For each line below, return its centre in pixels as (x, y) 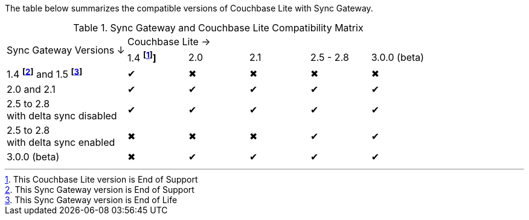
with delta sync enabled (61, 142)
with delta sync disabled (62, 115)
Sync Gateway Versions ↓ (66, 50)
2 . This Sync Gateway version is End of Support (100, 189)
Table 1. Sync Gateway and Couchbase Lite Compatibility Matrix (218, 28)
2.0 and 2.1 (31, 89)
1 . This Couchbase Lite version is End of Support (101, 179)
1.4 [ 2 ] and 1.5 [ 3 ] (45, 74)
